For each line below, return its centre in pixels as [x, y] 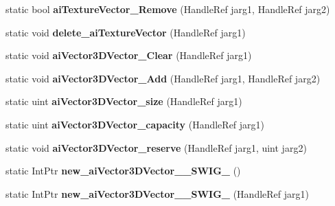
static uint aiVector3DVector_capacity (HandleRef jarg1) [135, 124]
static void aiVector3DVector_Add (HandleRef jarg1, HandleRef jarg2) [163, 78]
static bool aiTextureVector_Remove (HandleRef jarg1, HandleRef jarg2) [168, 9]
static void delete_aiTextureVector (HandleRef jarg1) [126, 32]
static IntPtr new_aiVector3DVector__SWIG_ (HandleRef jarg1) [157, 193]
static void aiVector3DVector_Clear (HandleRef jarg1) [129, 55]
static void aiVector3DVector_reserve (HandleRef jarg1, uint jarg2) [156, 147]
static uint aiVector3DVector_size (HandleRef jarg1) [124, 101]
